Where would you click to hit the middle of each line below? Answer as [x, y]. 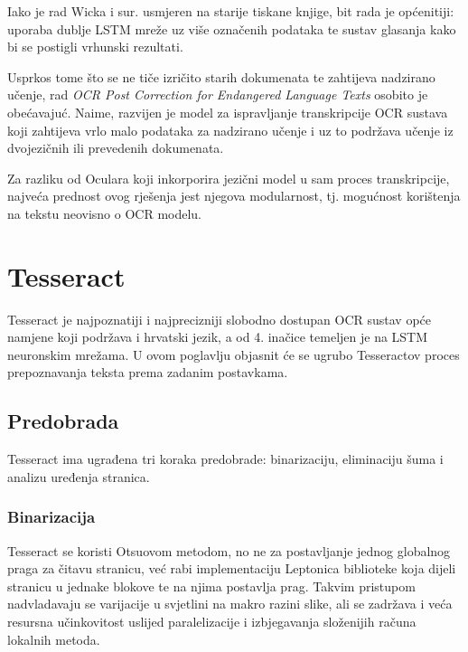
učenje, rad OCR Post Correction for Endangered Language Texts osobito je [218, 94]
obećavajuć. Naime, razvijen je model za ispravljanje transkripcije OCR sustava [228, 112]
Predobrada [63, 421]
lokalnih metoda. [54, 639]
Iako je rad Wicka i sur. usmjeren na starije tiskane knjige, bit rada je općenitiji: [231, 11]
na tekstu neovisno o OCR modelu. [105, 213]
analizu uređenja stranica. [79, 476]
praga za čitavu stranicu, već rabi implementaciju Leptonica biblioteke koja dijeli [232, 568]
